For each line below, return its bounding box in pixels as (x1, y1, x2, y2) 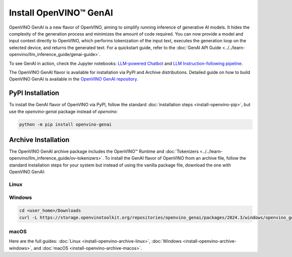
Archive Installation (9, 135, 70, 144)
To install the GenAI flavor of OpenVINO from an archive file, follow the (105, 155, 246, 161)
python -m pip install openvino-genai (19, 122, 112, 127)
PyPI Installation (9, 89, 59, 97)
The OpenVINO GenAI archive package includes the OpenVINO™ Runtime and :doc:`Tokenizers (9, 148, 199, 154)
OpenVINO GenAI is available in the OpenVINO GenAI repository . (9, 76, 138, 82)
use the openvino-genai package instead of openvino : (9, 109, 118, 114)
